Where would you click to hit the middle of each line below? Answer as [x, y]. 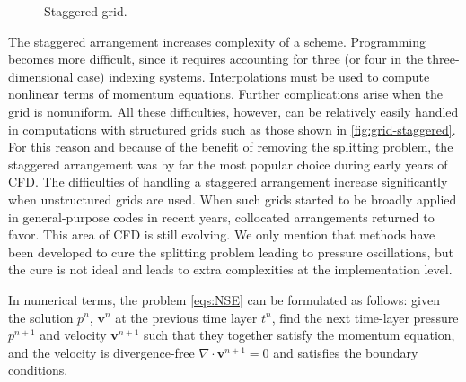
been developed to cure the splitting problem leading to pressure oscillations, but [231, 252]
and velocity [73, 335]
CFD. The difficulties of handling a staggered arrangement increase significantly [228, 182]
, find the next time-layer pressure [365, 317]
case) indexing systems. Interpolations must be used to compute [254, 76]
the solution [41, 317]
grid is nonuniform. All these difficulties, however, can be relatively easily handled [233, 111]
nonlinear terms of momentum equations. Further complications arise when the [226, 94]
